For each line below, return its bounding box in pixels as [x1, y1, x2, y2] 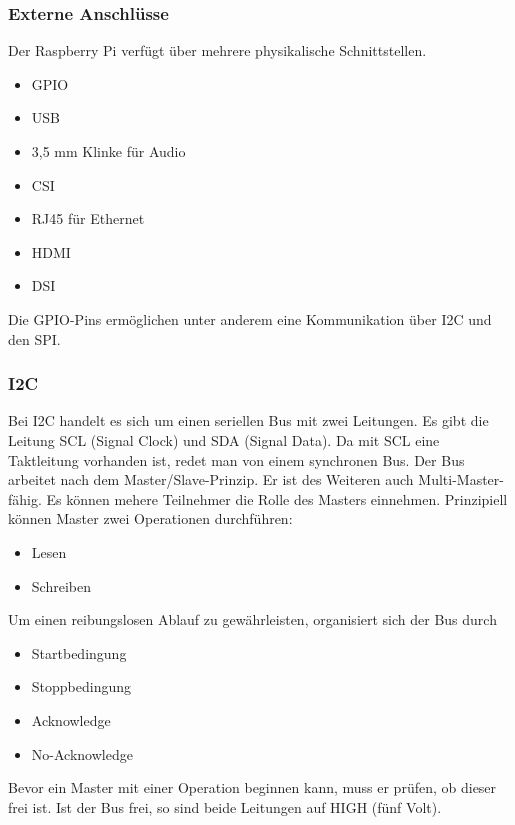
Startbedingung [31, 642, 127, 663]
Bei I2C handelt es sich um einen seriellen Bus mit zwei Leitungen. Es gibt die [8, 410, 489, 431]
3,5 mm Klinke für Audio [31, 141, 186, 161]
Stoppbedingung [31, 676, 132, 697]
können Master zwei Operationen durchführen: [8, 508, 293, 529]
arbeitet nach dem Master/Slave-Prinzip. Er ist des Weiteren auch [8, 469, 414, 490]
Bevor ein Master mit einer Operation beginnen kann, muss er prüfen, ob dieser [8, 777, 497, 798]
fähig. [8, 488, 42, 509]
